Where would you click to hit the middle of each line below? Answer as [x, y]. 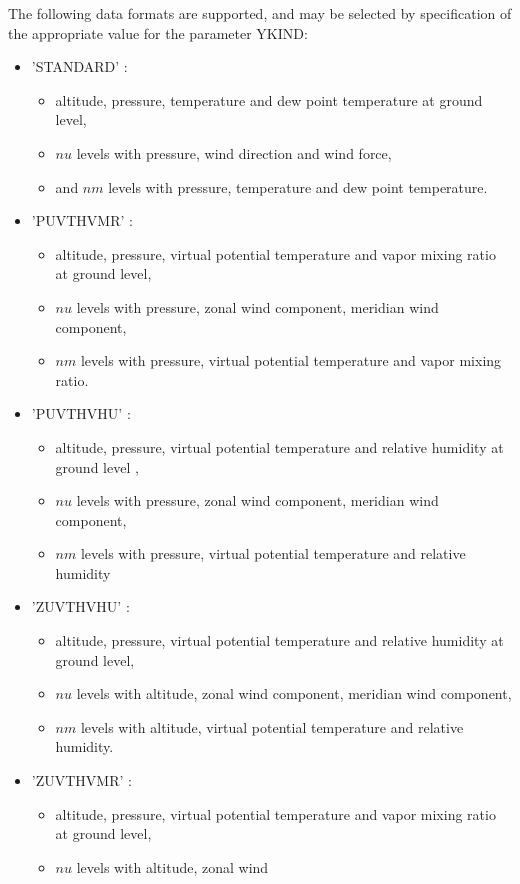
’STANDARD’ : [79, 66]
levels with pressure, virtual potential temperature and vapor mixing [291, 360]
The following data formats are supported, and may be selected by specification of [260, 13]
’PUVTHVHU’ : [81, 413]
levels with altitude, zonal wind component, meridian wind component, [294, 693]
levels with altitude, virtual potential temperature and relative [272, 726]
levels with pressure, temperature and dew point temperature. [298, 186]
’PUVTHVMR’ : [82, 220]
